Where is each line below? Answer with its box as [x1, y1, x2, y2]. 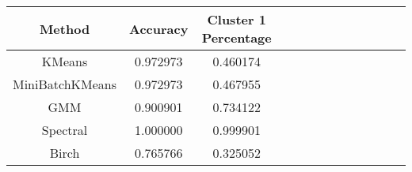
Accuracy [129, 19, 189, 38]
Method [39, 19, 90, 38]
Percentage [201, 28, 272, 47]
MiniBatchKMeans [13, 75, 116, 93]
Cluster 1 [207, 10, 266, 28]
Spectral [41, 121, 88, 139]
